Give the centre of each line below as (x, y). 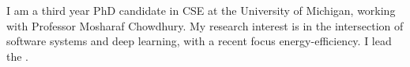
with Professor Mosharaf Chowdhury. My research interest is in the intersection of (205, 25)
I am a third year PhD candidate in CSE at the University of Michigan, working (201, 10)
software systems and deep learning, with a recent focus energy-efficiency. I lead (199, 41)
